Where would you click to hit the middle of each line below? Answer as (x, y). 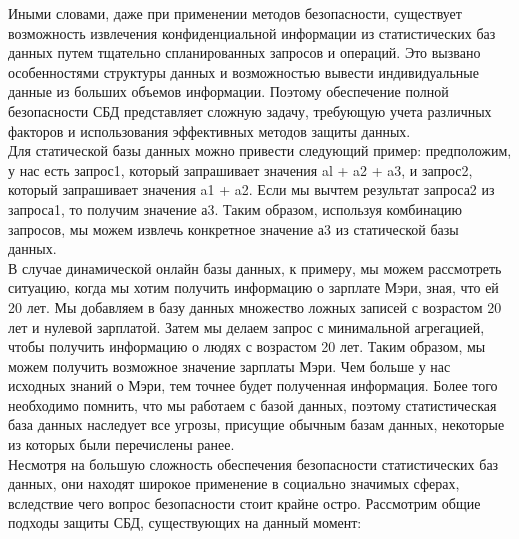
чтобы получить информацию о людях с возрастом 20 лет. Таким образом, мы (247, 346)
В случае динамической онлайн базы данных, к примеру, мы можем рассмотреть (255, 267)
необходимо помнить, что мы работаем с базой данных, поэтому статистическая (252, 404)
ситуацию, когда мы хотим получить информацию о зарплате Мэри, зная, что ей (253, 287)
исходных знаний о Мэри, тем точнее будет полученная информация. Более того (253, 385)
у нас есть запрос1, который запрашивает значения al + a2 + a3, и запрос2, (240, 169)
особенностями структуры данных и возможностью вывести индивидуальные (243, 71)
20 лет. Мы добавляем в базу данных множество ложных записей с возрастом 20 (255, 306)
